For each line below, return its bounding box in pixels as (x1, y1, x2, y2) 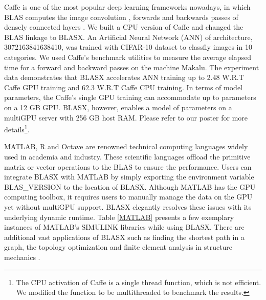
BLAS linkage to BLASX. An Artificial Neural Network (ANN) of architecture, (4, 31, 253, 42)
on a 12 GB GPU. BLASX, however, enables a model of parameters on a (4, 102, 232, 112)
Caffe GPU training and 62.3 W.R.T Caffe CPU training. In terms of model (4, 82, 242, 92)
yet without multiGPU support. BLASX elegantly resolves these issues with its (4, 201, 252, 212)
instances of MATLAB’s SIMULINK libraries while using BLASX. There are (4, 222, 245, 232)
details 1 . (4, 123, 30, 134)
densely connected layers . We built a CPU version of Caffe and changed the (4, 22, 243, 32)
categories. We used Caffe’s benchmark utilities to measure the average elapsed (4, 51, 252, 62)
